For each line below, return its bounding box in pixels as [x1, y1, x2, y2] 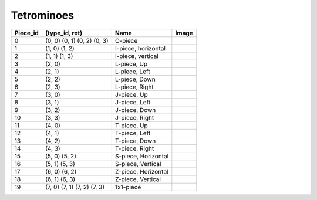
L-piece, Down [114, 75, 156, 83]
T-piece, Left [114, 129, 151, 137]
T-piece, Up [114, 121, 148, 129]
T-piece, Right [114, 144, 154, 152]
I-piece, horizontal [114, 44, 166, 52]
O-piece [114, 36, 138, 45]
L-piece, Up [114, 59, 148, 67]
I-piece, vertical [114, 52, 158, 60]
